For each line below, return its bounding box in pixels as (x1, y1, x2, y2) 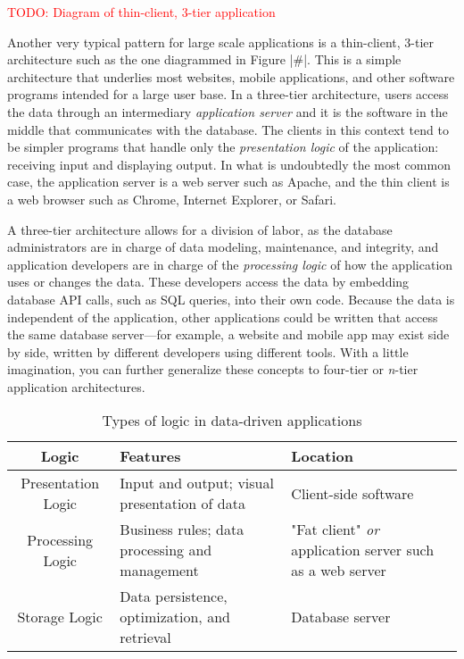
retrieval (120, 627, 171, 648)
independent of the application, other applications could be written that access (7, 307, 438, 326)
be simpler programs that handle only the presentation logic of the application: (7, 138, 439, 156)
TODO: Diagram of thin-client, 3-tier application (7, 3, 276, 21)
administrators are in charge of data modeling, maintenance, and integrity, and (7, 238, 439, 256)
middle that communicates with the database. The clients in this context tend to (7, 120, 449, 138)
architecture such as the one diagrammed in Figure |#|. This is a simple (7, 50, 402, 69)
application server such (291, 539, 435, 561)
